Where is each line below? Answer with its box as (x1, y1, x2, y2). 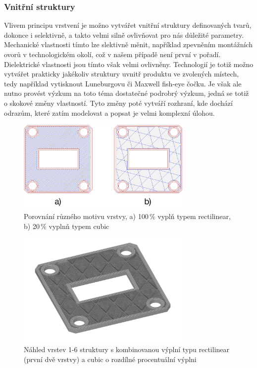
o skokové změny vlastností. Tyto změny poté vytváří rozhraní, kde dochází (4, 97, 233, 108)
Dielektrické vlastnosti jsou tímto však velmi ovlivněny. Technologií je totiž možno (4, 59, 254, 69)
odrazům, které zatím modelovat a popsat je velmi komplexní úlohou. (4, 107, 215, 118)
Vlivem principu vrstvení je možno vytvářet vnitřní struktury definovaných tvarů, (4, 20, 252, 30)
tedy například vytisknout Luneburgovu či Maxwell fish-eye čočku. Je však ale (4, 78, 242, 88)
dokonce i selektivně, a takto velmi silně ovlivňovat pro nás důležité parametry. (4, 29, 244, 40)
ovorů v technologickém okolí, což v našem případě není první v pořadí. (4, 49, 221, 59)
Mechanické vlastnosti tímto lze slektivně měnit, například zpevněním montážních (4, 39, 253, 50)
